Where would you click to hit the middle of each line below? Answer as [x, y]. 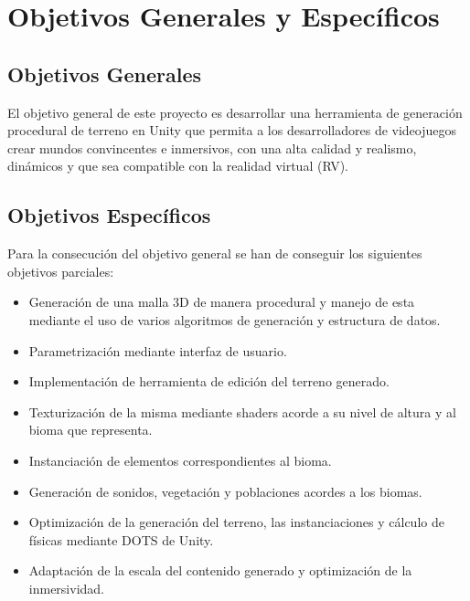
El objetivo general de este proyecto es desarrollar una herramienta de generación [235, 112]
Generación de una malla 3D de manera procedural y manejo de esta [222, 302]
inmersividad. [66, 588]
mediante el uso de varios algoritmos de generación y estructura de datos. [235, 319]
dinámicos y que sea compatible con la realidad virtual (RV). [178, 166]
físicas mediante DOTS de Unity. [121, 539]
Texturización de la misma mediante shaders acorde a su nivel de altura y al [242, 411]
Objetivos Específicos [109, 215]
